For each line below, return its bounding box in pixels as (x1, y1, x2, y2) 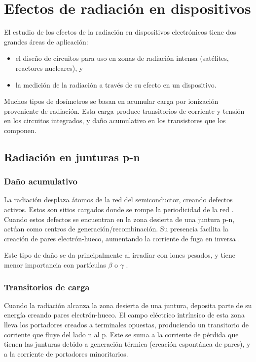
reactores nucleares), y (15, 62, 83, 73)
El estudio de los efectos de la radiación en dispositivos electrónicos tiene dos (4, 27, 236, 37)
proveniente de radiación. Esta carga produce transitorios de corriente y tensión (4, 105, 245, 116)
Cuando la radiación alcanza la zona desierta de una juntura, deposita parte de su (4, 300, 252, 310)
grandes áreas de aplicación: (4, 36, 88, 46)
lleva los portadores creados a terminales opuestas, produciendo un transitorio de (4, 319, 249, 330)
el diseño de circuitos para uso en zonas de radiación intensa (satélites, (15, 53, 229, 63)
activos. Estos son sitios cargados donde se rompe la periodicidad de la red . (4, 204, 234, 215)
